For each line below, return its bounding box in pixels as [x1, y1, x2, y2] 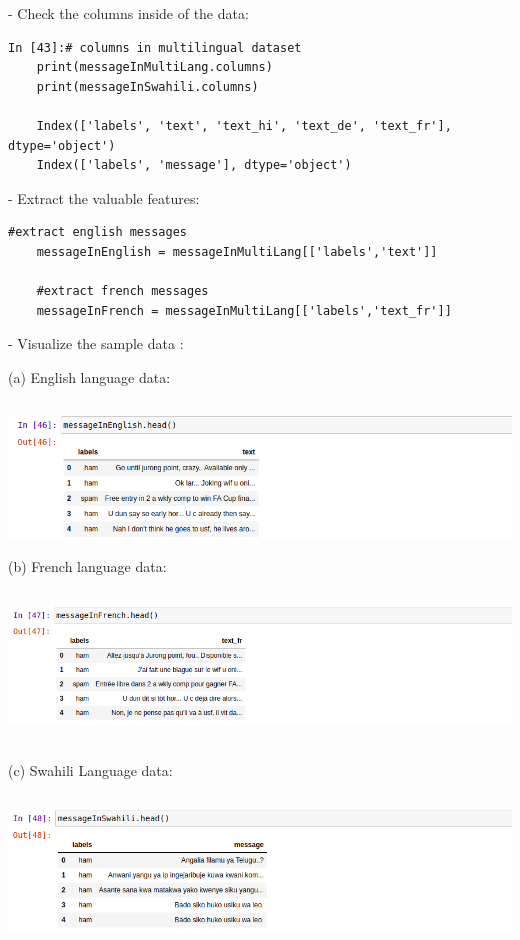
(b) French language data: [8, 556, 167, 577]
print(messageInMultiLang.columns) [36, 60, 273, 75]
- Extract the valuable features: [8, 187, 200, 208]
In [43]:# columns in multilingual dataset [8, 40, 302, 55]
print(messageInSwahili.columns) [36, 79, 259, 94]
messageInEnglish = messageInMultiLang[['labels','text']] [36, 244, 438, 259]
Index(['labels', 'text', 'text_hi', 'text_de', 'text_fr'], [36, 118, 452, 133]
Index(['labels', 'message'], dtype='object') [36, 158, 352, 173]
